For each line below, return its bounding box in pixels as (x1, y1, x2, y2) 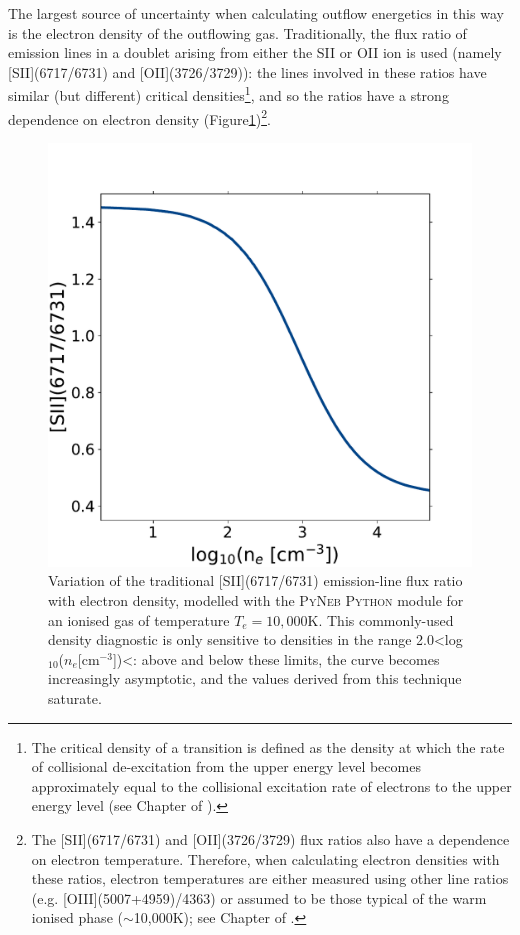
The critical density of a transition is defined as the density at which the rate (31, 736, 505, 757)
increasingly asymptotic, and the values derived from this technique (48, 668, 462, 689)
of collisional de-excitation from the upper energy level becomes (31, 756, 421, 777)
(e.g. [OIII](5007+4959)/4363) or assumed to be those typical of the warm (31, 887, 487, 908)
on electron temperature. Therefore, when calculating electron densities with (31, 848, 500, 869)
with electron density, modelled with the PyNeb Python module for (48, 590, 464, 611)
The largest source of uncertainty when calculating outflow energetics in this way (8, 3, 504, 23)
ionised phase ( (31, 907, 123, 928)
